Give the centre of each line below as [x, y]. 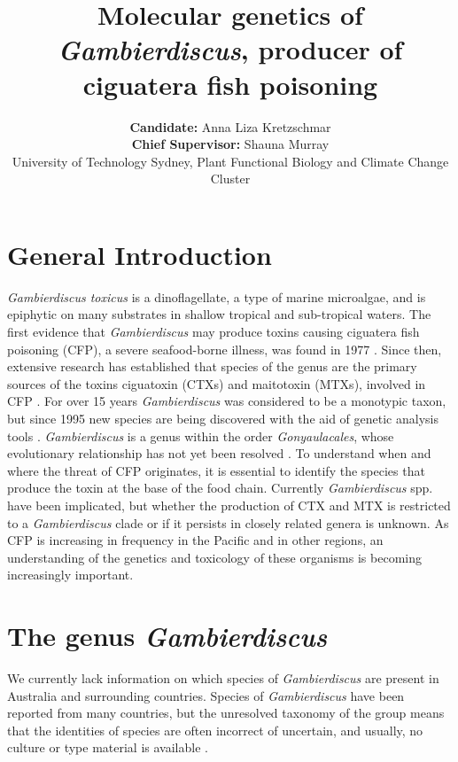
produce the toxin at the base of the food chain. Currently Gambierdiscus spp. [220, 488]
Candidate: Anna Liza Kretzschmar [230, 126]
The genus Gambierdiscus [167, 636]
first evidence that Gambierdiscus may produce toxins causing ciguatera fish [213, 331]
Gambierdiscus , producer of [230, 50]
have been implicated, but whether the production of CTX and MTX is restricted [229, 505]
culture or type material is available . [108, 747]
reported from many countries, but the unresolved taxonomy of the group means [226, 713]
